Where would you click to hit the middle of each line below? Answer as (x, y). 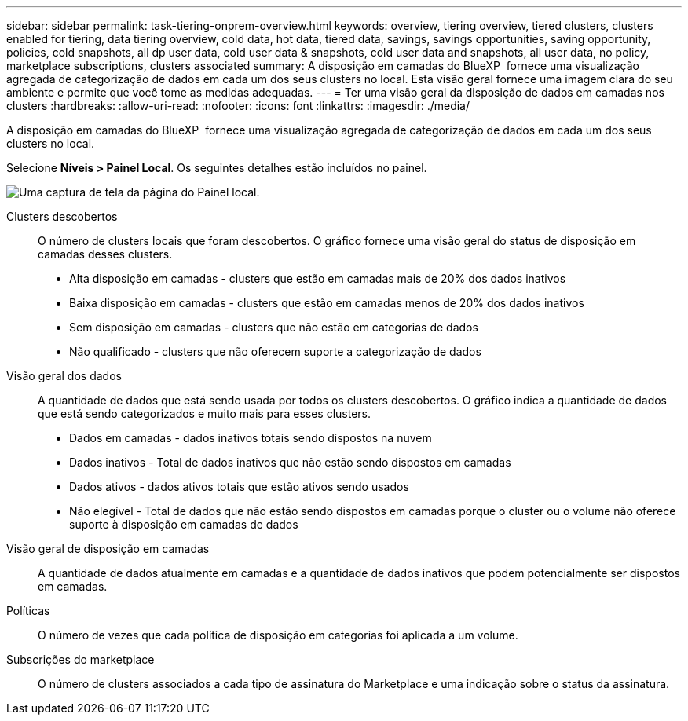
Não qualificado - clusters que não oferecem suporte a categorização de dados (275, 351)
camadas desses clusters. (105, 254)
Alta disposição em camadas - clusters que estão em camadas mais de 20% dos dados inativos (318, 278)
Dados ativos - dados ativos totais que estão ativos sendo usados (239, 487)
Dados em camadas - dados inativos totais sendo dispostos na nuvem (251, 438)
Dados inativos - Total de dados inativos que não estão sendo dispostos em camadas (290, 462)
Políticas (28, 611)
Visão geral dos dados (64, 376)
